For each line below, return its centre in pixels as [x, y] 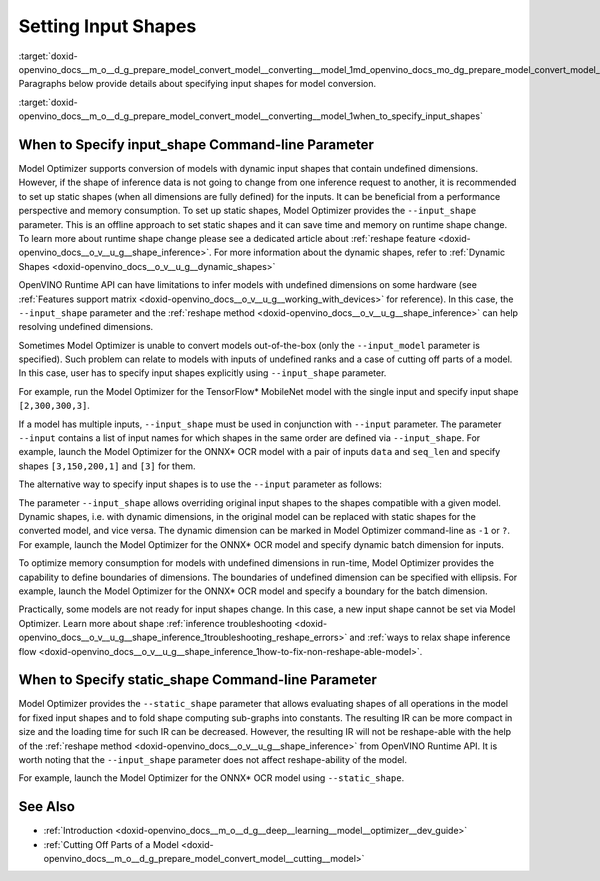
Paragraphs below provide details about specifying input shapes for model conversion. [197, 84]
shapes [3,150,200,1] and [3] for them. [107, 466]
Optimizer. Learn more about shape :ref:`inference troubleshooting [155, 623]
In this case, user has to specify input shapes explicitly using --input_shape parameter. [202, 373]
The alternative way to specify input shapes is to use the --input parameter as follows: [200, 484]
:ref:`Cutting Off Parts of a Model [111, 844]
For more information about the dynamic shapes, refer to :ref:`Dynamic [359, 252]
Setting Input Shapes [107, 26]
